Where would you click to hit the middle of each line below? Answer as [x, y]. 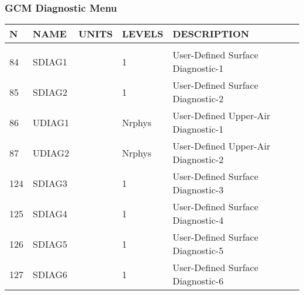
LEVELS [143, 34]
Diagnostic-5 [198, 251]
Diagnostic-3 [198, 190]
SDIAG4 [50, 213]
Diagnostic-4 [198, 220]
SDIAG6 [50, 274]
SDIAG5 [50, 244]
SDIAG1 [50, 61]
